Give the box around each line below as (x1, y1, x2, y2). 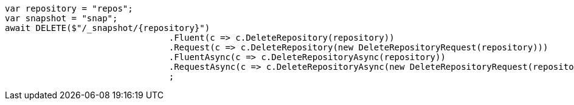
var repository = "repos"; (5, 4, 133, 13)
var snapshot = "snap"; (5, 13, 118, 23)
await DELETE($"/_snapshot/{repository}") (5, 23, 210, 33)
